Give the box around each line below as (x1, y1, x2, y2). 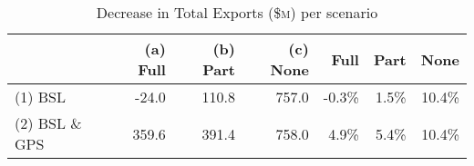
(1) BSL (15, 86, 67, 107)
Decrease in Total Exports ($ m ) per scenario (96, 2, 378, 23)
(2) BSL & (15, 112, 82, 133)
